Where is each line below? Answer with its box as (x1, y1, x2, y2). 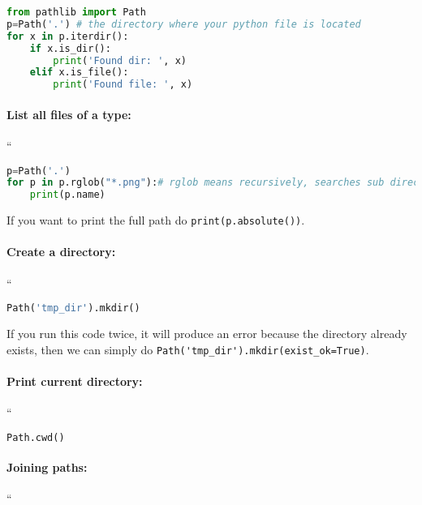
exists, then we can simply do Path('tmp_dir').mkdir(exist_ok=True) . (6, 340, 369, 357)
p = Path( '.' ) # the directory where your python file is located (6, 18, 361, 30)
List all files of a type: (6, 105, 131, 122)
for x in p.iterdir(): (6, 30, 129, 42)
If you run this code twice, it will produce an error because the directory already (6, 325, 407, 342)
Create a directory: (6, 243, 116, 260)
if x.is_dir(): (29, 42, 111, 54)
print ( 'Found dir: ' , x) (53, 54, 187, 66)
